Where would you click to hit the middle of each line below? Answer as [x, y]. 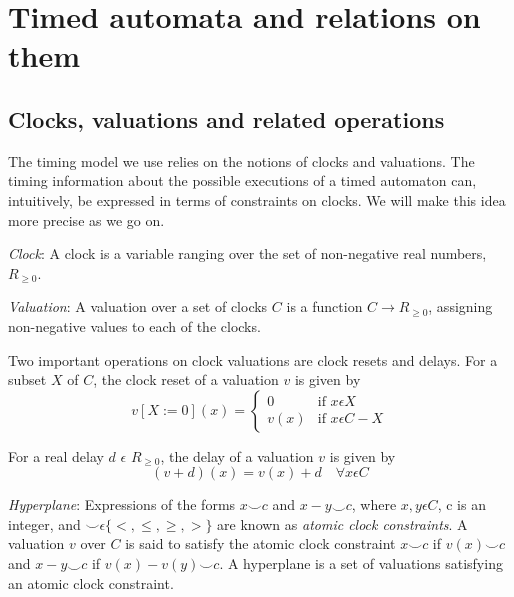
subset [27, 379]
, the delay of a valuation [237, 455]
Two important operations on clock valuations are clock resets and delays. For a [253, 359]
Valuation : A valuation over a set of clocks [138, 306]
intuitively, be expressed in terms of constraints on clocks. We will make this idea [257, 199]
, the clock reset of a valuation [186, 379]
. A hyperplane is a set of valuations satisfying [361, 563]
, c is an [461, 504]
